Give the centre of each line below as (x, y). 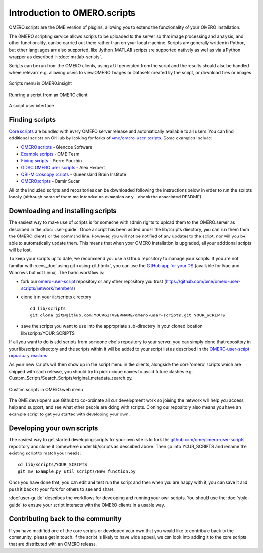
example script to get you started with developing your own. (69, 414)
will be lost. (20, 250)
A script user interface (31, 106)
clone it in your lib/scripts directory (56, 297)
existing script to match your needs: (45, 453)
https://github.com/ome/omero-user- (203, 281)
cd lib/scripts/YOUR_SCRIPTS (52, 464)
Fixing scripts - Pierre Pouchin (52, 160)
